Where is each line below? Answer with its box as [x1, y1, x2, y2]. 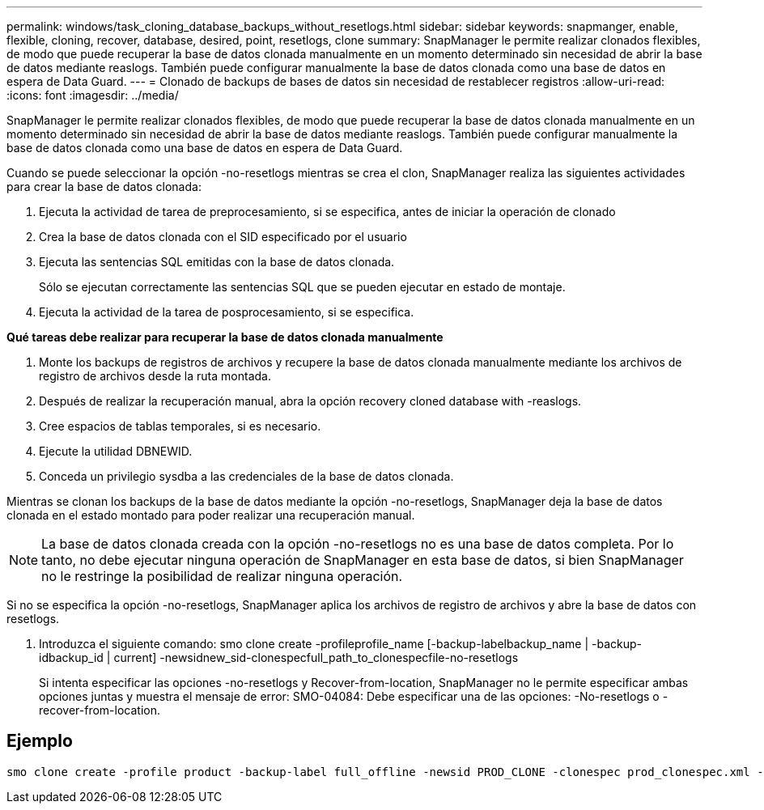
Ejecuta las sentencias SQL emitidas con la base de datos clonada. [39, 255, 395, 269]
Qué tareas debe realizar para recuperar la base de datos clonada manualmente [6, 330, 444, 344]
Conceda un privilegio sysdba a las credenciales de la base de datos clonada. [39, 469, 454, 483]
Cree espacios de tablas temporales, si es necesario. [39, 419, 321, 433]
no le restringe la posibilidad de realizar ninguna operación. [41, 568, 403, 584]
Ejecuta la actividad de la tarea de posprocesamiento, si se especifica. [39, 305, 414, 319]
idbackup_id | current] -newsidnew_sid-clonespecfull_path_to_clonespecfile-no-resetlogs [39, 651, 519, 664]
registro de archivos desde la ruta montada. [39, 369, 271, 383]
